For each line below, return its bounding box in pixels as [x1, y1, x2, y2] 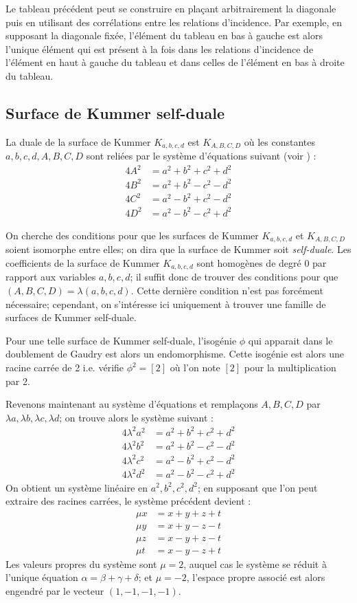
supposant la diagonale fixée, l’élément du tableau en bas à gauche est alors [5, 28, 323, 43]
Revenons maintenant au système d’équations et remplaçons [5, 397, 258, 411]
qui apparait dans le [248, 333, 333, 347]
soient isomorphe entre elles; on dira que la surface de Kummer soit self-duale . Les [5, 242, 352, 256]
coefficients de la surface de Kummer [5, 255, 160, 270]
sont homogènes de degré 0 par [196, 255, 327, 270]
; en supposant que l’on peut [197, 480, 318, 494]
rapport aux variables [5, 270, 96, 284]
